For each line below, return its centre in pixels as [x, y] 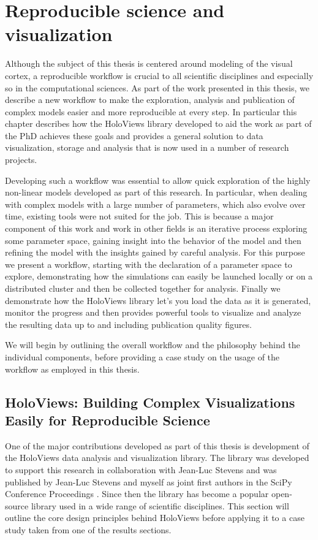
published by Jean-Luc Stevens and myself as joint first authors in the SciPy [149, 481]
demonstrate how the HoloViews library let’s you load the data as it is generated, [158, 300]
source [17, 505]
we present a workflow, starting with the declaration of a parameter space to [149, 264]
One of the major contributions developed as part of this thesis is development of [157, 445]
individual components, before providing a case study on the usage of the [142, 356]
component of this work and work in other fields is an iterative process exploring [156, 228]
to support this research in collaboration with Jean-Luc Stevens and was [141, 469]
